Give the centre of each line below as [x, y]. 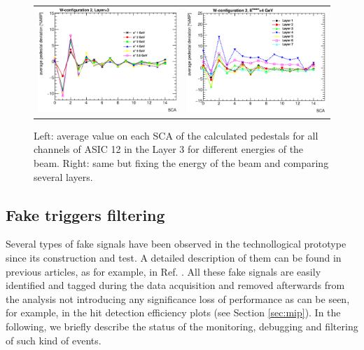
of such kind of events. [54, 340]
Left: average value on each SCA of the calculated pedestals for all [176, 135]
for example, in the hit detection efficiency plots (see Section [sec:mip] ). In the [173, 312]
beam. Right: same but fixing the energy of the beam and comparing [181, 163]
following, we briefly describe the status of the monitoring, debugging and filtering [182, 327]
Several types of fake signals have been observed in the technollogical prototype [176, 244]
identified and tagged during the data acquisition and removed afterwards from [175, 285]
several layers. [63, 176]
